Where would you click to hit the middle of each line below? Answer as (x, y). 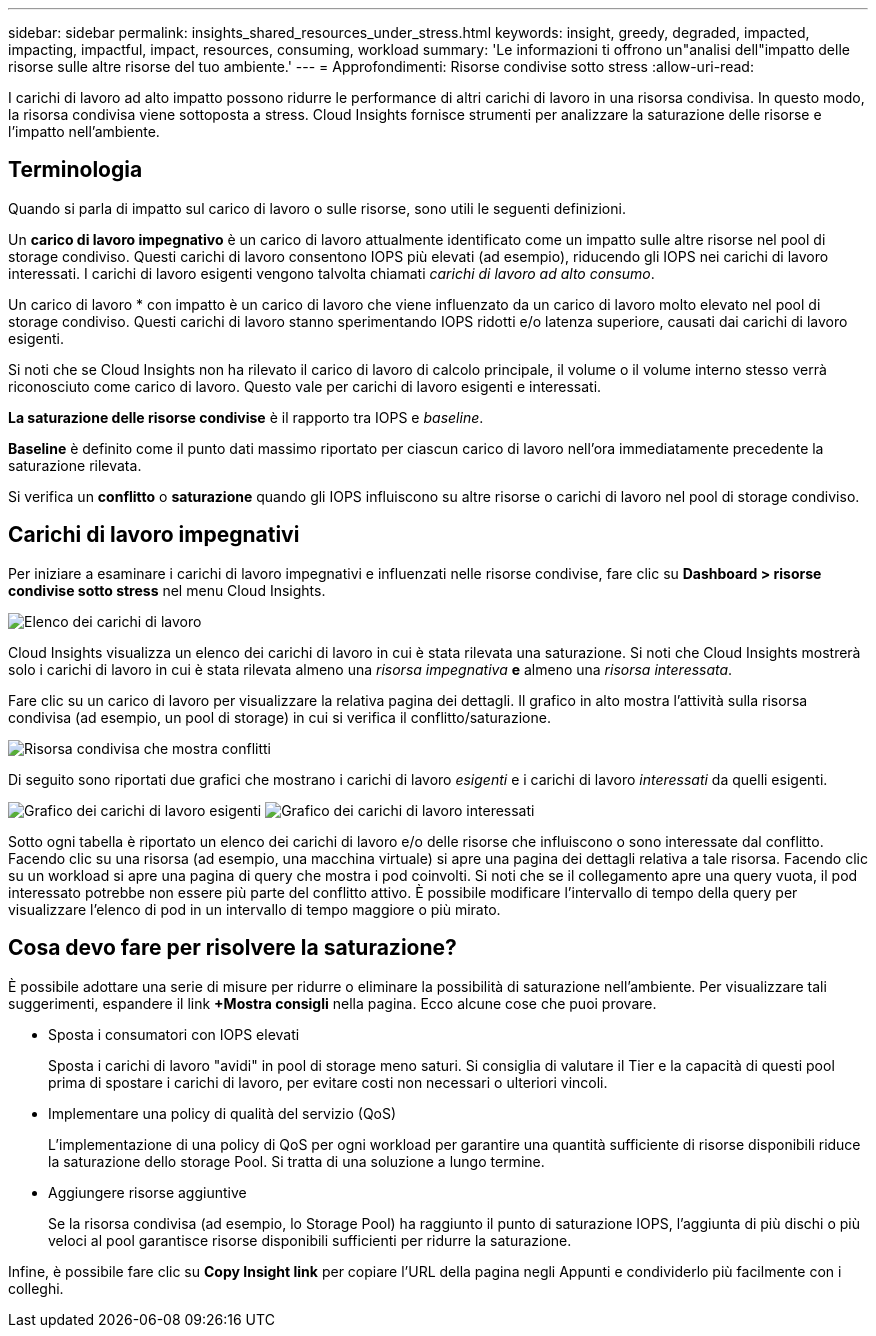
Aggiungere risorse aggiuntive (147, 1192)
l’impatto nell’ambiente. (84, 131)
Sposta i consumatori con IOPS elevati (174, 1034)
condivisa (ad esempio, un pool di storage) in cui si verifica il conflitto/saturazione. (279, 717)
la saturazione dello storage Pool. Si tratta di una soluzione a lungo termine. (296, 1161)
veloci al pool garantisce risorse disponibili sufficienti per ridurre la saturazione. (310, 1240)
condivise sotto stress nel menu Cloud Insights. (167, 590)
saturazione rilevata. (75, 465)
